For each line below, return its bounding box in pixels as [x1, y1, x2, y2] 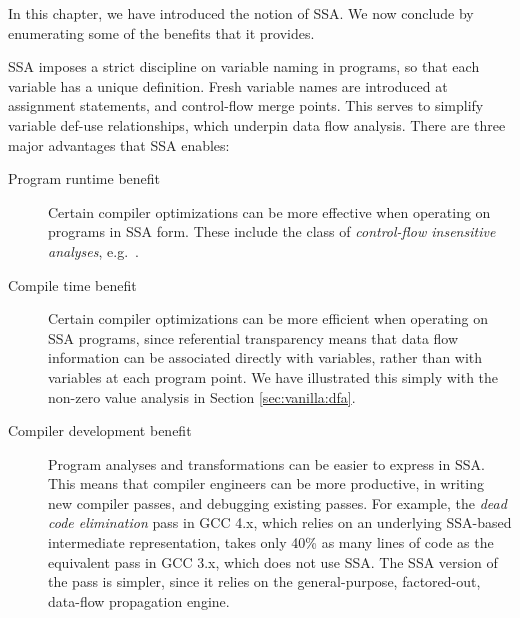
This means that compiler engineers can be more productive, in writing [48, 473, 484, 494]
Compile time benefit [8, 274, 137, 295]
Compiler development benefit [8, 420, 192, 441]
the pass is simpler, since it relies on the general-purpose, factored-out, [48, 571, 481, 592]
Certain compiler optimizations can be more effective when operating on [48, 201, 491, 222]
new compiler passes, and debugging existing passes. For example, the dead [48, 492, 507, 513]
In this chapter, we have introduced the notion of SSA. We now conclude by [8, 3, 474, 23]
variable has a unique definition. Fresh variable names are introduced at [8, 75, 448, 96]
